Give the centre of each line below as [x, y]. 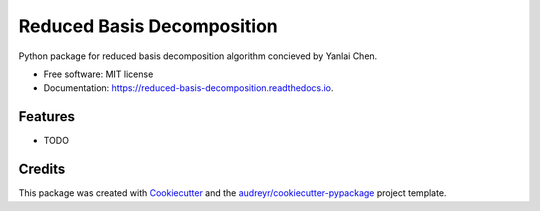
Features [46, 116]
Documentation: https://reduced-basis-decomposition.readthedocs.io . [188, 88]
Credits [42, 169]
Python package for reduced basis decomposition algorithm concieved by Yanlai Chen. [198, 56]
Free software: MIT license [98, 74]
